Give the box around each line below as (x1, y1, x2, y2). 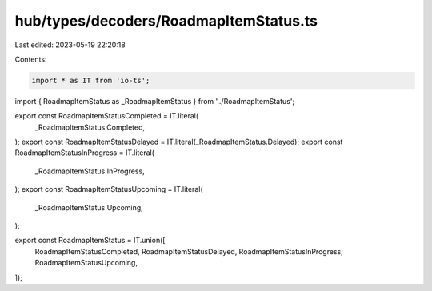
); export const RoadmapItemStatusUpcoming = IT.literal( (14, 185, 203, 194)
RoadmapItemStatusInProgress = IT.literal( (14, 148, 155, 157)
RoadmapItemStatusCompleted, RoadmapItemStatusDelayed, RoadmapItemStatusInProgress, (34, 246, 343, 256)
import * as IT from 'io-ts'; (31, 76, 150, 85)
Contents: (14, 54, 47, 64)
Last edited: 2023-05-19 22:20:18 (14, 40, 126, 50)
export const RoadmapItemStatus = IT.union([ (14, 236, 166, 245)
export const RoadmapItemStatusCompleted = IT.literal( (14, 111, 199, 121)
